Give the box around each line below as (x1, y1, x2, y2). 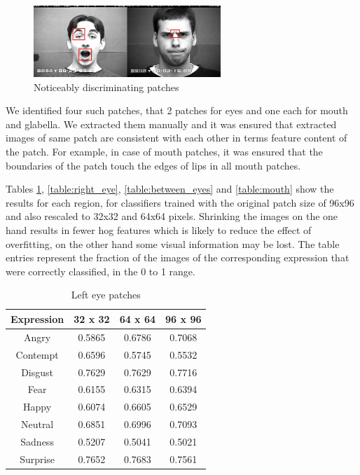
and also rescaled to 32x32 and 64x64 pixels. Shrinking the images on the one (6, 209, 338, 223)
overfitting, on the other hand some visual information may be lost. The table (6, 236, 340, 251)
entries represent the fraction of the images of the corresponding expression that (6, 250, 349, 265)
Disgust (21, 364, 54, 379)
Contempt (15, 347, 59, 362)
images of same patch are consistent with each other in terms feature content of (6, 130, 347, 145)
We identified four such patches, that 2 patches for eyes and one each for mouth (6, 103, 348, 118)
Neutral (20, 417, 54, 432)
